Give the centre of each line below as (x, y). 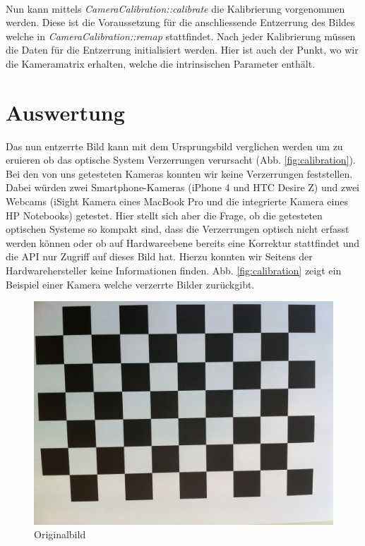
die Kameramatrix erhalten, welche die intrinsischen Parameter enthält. (161, 63)
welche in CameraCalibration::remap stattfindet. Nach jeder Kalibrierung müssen (181, 36)
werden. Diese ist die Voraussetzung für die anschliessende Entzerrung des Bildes (180, 22)
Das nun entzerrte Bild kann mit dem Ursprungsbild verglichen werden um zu (174, 146)
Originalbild (60, 534)
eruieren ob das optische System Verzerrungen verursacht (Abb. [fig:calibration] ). (181, 160)
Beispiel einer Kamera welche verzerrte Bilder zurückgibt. (130, 284)
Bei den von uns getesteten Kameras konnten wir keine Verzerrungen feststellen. (179, 173)
